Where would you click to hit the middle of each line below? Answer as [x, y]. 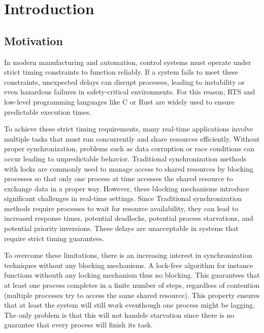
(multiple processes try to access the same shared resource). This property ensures [132, 295]
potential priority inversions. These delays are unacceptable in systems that [121, 228]
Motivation [34, 40]
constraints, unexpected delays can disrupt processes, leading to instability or [124, 81]
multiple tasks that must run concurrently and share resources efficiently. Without [132, 138]
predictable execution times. [48, 111]
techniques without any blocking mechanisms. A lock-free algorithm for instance [129, 265]
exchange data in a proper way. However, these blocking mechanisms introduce [127, 188]
